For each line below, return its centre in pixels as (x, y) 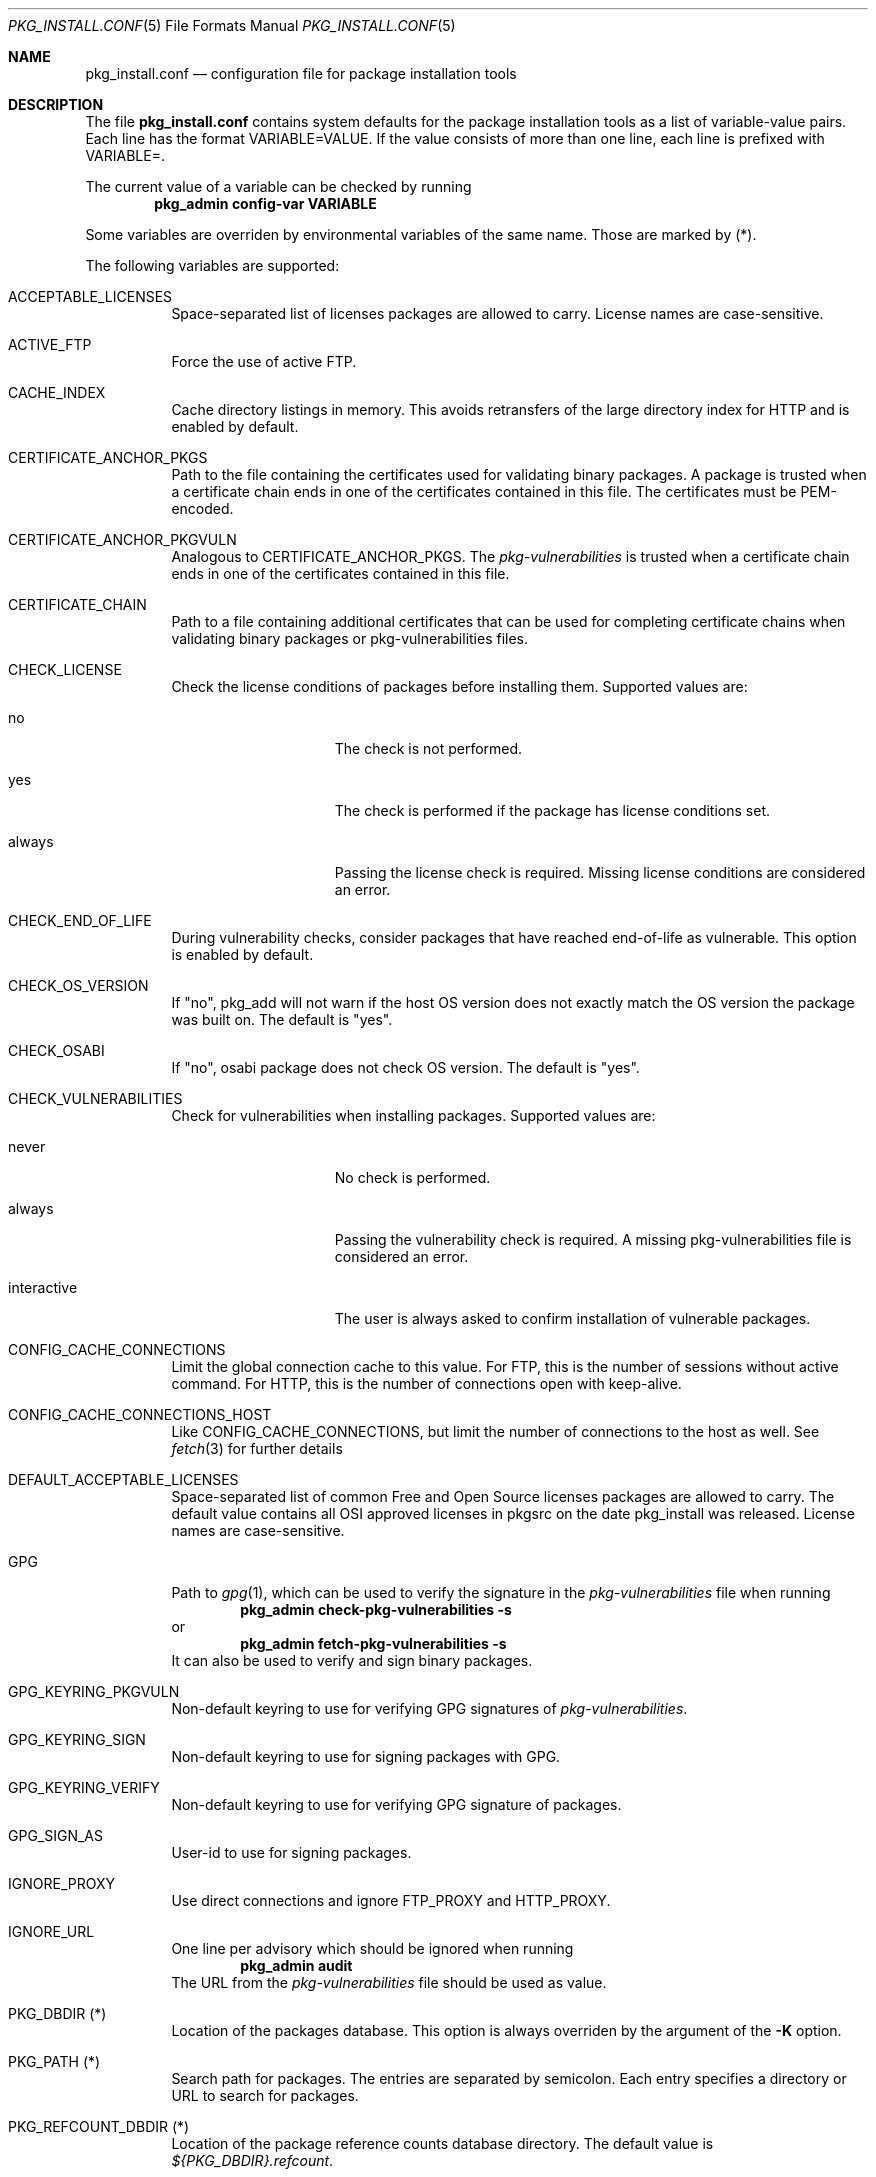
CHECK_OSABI (56, 1050)
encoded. (202, 508)
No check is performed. (412, 1177)
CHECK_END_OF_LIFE (80, 920)
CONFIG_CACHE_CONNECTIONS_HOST (140, 1414)
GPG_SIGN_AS (55, 1835)
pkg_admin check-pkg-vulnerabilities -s (376, 1609)
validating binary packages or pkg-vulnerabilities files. (350, 638)
